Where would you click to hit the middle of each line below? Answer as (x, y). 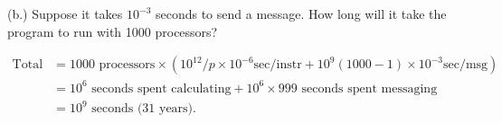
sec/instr (278, 65)
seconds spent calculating (161, 88)
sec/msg (465, 65)
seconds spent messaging (369, 88)
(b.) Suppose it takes (65, 13)
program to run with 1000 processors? (113, 31)
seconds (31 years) (142, 109)
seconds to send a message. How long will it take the (301, 13)
